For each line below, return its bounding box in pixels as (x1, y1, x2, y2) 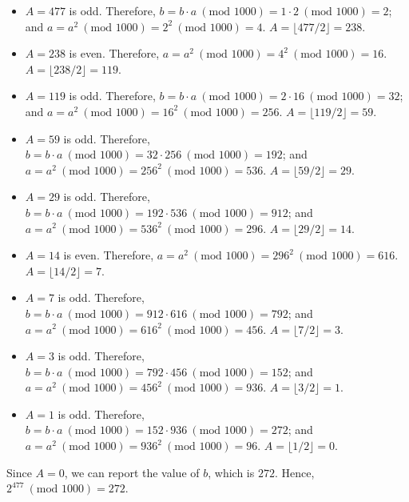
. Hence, (274, 464, 315, 480)
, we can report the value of (64, 464, 200, 480)
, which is (208, 464, 255, 480)
